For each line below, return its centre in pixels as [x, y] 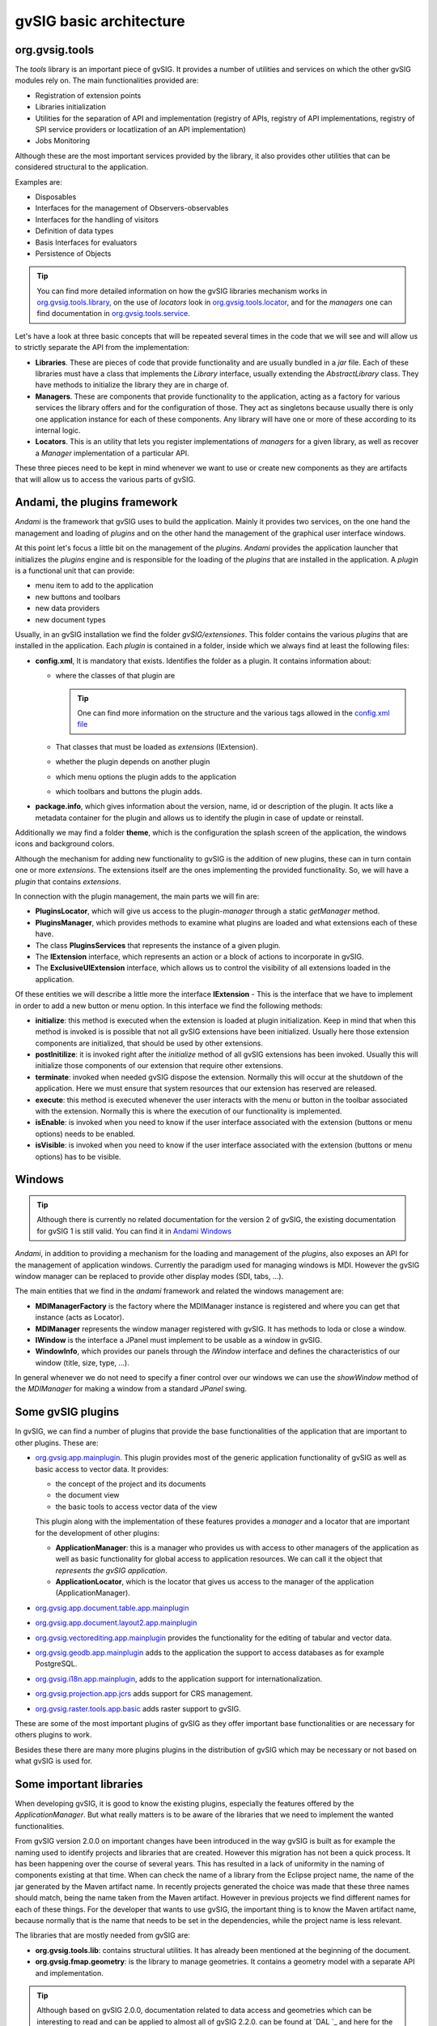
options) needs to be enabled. [85, 1134]
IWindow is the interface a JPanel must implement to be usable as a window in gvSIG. [179, 1340]
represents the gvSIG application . [111, 1570]
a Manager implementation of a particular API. [112, 453]
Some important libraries [79, 1784]
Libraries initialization [71, 107]
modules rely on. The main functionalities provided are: [107, 80]
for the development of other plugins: [98, 1532]
